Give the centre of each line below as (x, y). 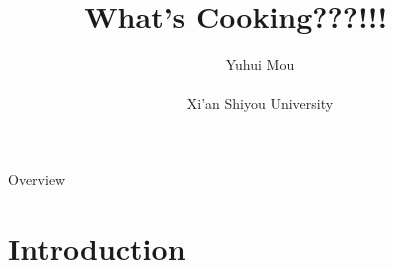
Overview (37, 178)
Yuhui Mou (260, 64)
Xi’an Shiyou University (260, 103)
